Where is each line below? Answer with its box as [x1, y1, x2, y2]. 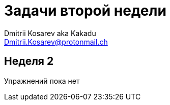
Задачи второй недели [4, 2, 166, 19]
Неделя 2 [4, 55, 54, 68]
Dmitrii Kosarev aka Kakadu [4, 28, 96, 38]
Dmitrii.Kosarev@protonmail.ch [4, 37, 108, 46]
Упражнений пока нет [4, 76, 80, 85]
